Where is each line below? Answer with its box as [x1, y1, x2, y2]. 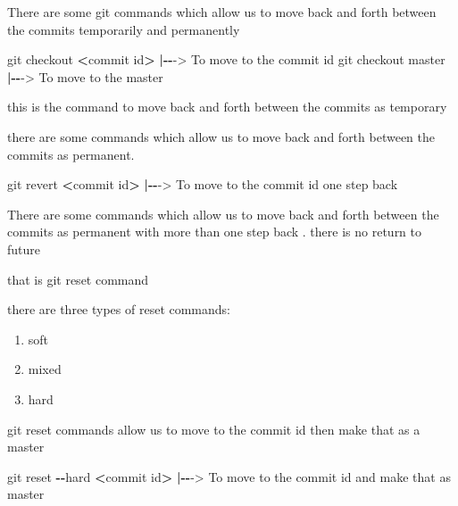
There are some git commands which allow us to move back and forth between [7, 3, 437, 21]
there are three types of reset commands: [7, 300, 231, 319]
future [7, 239, 41, 258]
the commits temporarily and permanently [7, 20, 240, 38]
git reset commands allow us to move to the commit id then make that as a [7, 419, 421, 438]
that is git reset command [7, 270, 149, 288]
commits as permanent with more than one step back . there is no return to [7, 222, 422, 241]
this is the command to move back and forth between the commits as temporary [7, 97, 447, 116]
